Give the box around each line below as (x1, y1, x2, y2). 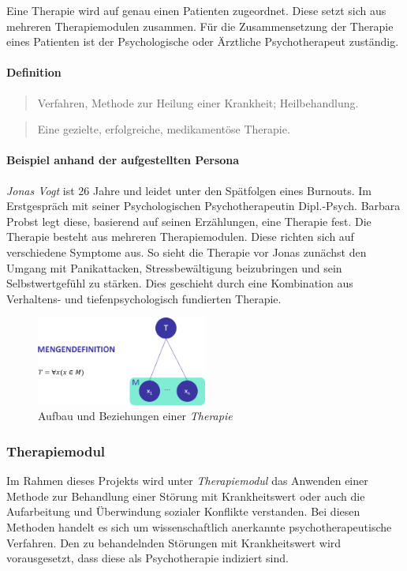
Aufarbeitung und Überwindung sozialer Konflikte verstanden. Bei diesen (6, 503, 360, 520)
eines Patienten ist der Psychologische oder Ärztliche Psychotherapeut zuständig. (6, 33, 399, 50)
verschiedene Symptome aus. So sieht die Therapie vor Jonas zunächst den (6, 243, 367, 260)
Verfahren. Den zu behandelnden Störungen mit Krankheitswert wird (6, 534, 342, 550)
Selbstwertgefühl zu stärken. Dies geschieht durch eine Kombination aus (6, 275, 353, 291)
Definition (6, 64, 62, 81)
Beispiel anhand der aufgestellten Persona (6, 152, 240, 168)
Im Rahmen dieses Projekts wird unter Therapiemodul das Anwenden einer (6, 472, 368, 489)
